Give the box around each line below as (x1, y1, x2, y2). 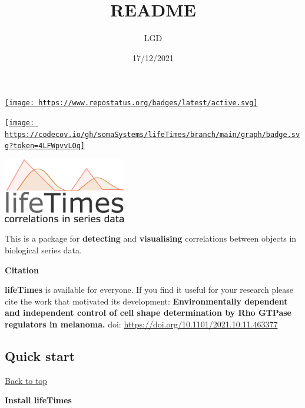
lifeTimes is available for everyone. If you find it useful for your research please (5, 283, 294, 296)
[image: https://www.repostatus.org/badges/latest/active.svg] (5, 99, 258, 108)
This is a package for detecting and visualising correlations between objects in (5, 232, 297, 245)
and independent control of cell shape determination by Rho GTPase (5, 306, 291, 319)
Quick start (5, 346, 75, 364)
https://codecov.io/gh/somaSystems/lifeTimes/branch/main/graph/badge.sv (5, 130, 300, 139)
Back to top (5, 374, 48, 386)
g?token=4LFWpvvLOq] (5, 142, 85, 151)
